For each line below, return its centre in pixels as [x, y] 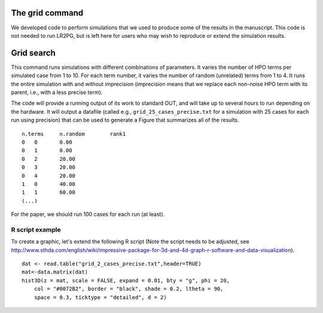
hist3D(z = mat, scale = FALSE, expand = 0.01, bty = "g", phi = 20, [126, 280]
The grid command [47, 13]
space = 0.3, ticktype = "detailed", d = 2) [100, 297]
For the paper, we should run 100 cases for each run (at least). [88, 214]
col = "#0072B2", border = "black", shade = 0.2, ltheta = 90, [129, 289]
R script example [36, 229]
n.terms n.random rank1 [74, 134]
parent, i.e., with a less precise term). [57, 92]
